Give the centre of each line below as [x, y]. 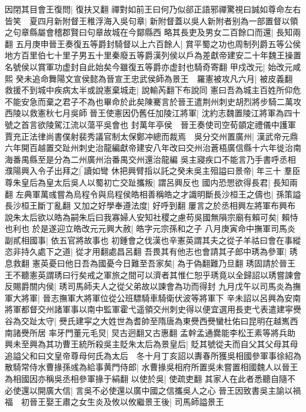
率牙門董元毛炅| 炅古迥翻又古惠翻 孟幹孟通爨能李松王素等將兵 [168, 332]
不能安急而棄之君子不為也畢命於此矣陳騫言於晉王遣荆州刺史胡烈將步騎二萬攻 [153, 101]
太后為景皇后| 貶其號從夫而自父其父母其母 [217, 344]
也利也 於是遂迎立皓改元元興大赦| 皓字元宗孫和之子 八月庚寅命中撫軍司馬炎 [150, 228]
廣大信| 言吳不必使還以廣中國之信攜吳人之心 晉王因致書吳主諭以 [169, 390]
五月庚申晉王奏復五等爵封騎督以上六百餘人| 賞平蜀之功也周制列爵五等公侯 [158, 43]
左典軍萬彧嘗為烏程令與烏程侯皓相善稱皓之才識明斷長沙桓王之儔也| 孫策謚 [158, 194]
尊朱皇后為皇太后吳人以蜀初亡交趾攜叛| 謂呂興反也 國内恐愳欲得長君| [138, 182]
